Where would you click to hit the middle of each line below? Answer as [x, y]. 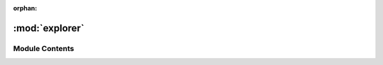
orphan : [25, 8]
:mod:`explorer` [49, 28]
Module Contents [44, 48]
